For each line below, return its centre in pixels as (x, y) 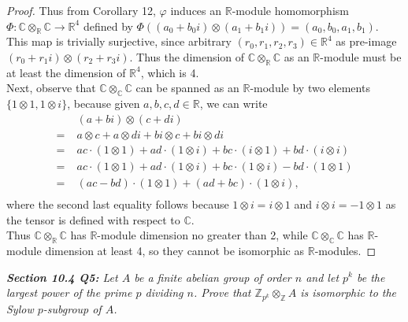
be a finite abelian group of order (213, 277)
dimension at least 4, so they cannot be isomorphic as (175, 250)
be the (371, 277)
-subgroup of (72, 308)
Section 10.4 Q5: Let (62, 277)
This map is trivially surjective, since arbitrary (119, 41)
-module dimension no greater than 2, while (202, 235)
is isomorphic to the (349, 292)
